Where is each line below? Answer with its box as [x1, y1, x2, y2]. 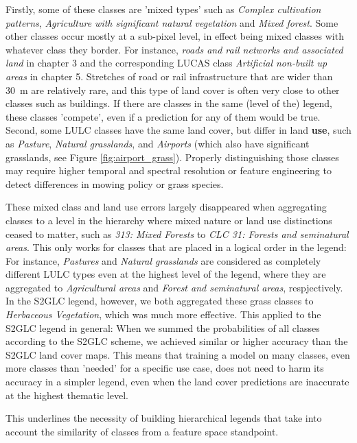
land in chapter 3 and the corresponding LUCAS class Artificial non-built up [5, 56, 327, 70]
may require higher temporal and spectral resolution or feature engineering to [5, 163, 332, 178]
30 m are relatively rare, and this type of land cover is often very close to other [5, 82, 340, 97]
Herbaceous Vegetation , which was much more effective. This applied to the [5, 307, 321, 322]
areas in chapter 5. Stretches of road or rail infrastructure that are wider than [5, 69, 333, 83]
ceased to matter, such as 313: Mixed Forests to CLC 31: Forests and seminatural [5, 226, 349, 241]
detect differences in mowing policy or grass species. [5, 176, 224, 191]
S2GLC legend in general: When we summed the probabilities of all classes [5, 320, 320, 335]
